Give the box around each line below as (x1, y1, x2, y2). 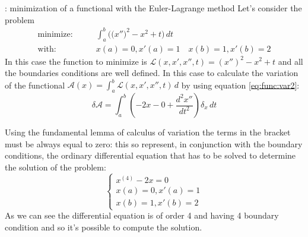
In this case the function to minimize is (5, 55, 147, 67)
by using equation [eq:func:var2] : (181, 78, 300, 91)
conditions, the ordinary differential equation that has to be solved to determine (5, 149, 296, 162)
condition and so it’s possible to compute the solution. (5, 220, 202, 233)
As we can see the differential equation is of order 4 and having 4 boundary (5, 209, 279, 222)
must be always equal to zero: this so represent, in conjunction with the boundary (5, 137, 303, 150)
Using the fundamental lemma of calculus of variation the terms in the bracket (5, 126, 291, 138)
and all (278, 55, 303, 67)
